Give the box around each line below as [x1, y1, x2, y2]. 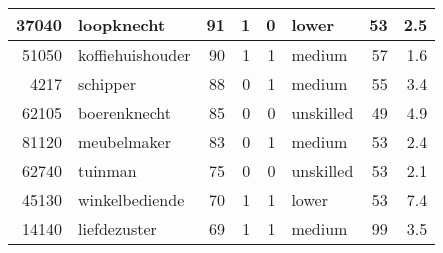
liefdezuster [78, 217, 157, 240]
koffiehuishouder [78, 43, 191, 66]
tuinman [78, 159, 137, 182]
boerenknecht [78, 101, 171, 124]
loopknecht [78, 13, 166, 36]
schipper [78, 72, 136, 95]
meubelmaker [78, 130, 171, 153]
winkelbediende [78, 188, 185, 211]
